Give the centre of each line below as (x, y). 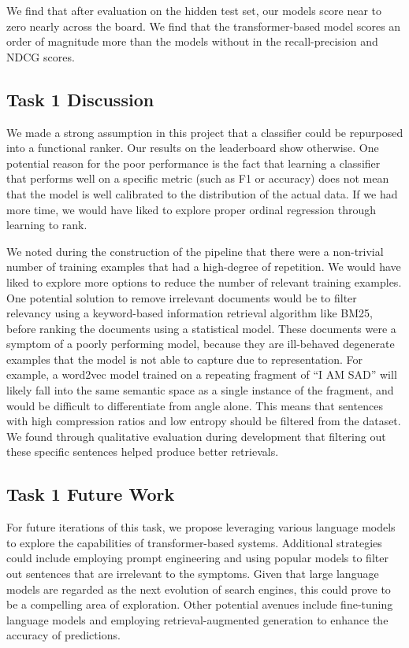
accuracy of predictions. (63, 635)
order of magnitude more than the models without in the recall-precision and (192, 41)
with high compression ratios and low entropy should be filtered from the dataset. (204, 421)
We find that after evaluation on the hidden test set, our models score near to (194, 10)
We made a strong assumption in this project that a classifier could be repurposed (205, 132)
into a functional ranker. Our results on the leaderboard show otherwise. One (193, 148)
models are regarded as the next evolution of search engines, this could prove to (199, 589)
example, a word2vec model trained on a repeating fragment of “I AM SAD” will (202, 374)
